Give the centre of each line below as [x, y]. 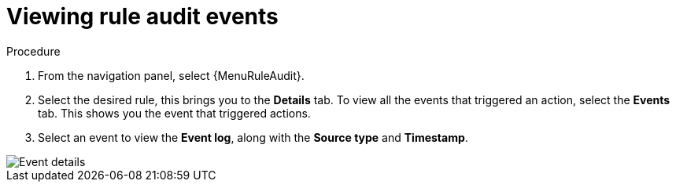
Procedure [33, 51]
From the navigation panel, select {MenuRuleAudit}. [171, 75]
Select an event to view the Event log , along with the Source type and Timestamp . [253, 137]
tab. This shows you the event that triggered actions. [174, 113]
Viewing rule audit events [142, 16]
